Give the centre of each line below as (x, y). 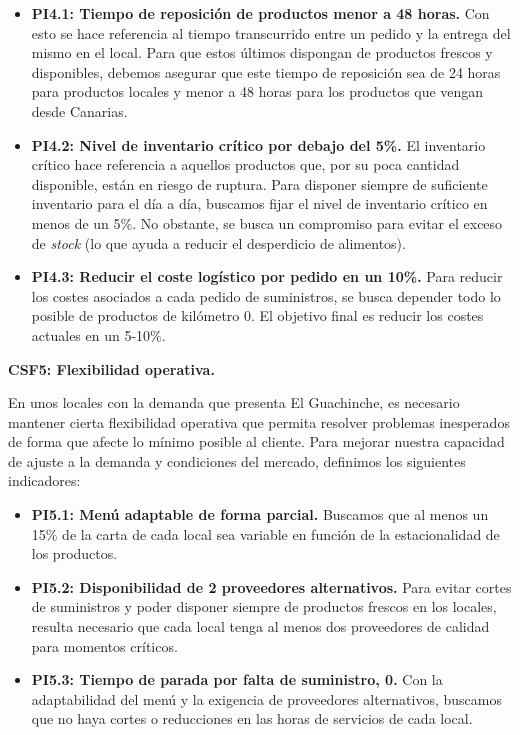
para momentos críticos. (104, 645)
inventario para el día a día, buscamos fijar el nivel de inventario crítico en (259, 203)
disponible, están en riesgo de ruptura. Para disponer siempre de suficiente (259, 183)
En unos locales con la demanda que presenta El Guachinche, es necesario (234, 402)
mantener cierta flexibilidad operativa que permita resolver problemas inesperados (259, 421)
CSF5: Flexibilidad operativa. (111, 368)
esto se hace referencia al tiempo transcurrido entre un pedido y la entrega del (271, 32)
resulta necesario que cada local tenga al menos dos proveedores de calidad (260, 626)
